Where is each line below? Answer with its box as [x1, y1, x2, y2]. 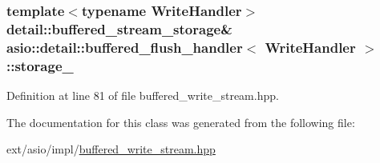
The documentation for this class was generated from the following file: [6, 113, 355, 130]
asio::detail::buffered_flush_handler [6, 37, 243, 57]
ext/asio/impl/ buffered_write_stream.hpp [6, 141, 216, 157]
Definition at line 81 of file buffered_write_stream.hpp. [6, 86, 279, 103]
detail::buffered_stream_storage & [6, 18, 232, 38]
